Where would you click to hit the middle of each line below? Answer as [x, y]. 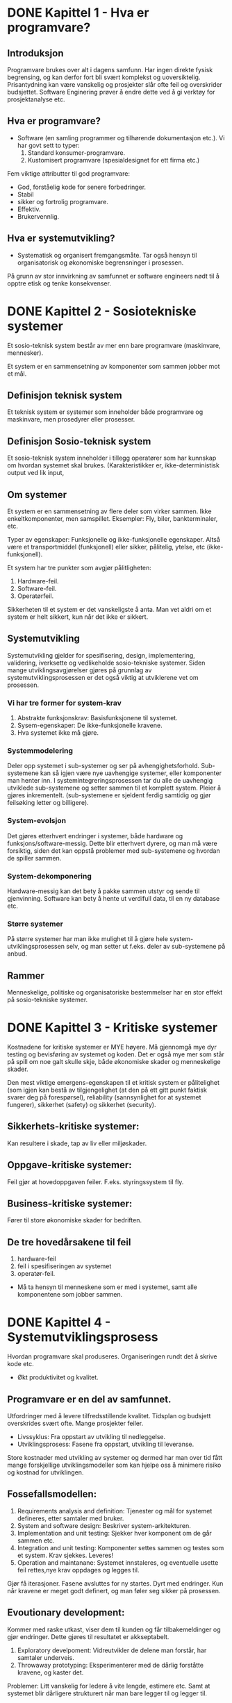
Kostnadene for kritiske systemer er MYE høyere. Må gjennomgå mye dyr [112, 1047]
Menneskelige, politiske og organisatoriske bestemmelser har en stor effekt [115, 992]
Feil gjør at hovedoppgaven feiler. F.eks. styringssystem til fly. [96, 1181]
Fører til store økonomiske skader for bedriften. [75, 1220]
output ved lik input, [36, 473]
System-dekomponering [49, 876]
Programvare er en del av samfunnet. [89, 1399]
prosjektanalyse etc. [36, 99]
